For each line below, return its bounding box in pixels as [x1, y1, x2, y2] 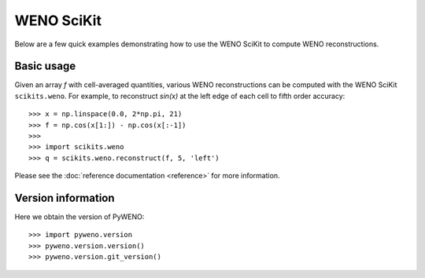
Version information [14, 192, 115, 204]
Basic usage [14, 60, 76, 73]
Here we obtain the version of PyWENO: [14, 212, 145, 221]
